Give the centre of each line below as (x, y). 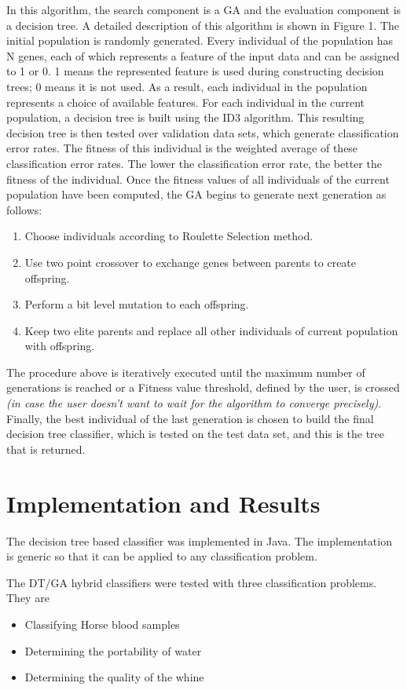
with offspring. (60, 346)
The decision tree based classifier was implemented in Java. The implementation (199, 540)
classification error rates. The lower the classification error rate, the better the (194, 163)
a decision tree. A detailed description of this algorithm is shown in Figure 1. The (203, 25)
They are (28, 598)
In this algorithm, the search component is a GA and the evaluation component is (204, 9)
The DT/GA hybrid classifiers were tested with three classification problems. (192, 582)
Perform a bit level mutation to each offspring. (137, 304)
